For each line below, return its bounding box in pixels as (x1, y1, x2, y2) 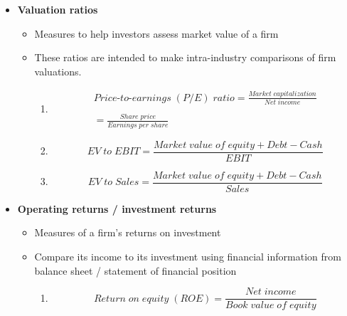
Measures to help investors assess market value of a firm (34, 26, 279, 41)
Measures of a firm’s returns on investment (34, 225, 221, 240)
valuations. (34, 63, 82, 78)
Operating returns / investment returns (17, 201, 217, 216)
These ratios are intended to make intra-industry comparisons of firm (34, 50, 336, 65)
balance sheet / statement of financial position (34, 263, 237, 278)
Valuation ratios (17, 2, 98, 16)
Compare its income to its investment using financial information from (34, 249, 341, 264)
